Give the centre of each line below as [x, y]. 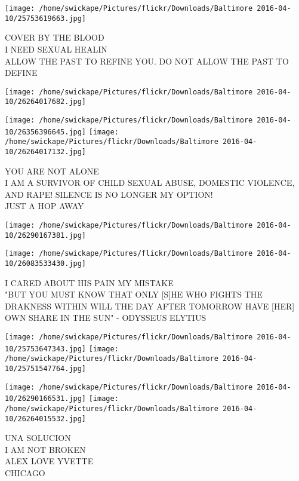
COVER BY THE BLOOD [55, 37]
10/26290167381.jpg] [46, 235]
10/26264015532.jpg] [46, 419]
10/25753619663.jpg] [46, 18]
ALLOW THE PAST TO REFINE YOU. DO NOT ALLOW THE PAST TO [147, 61]
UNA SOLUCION [38, 438]
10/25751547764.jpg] [46, 368]
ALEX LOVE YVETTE [49, 461]
